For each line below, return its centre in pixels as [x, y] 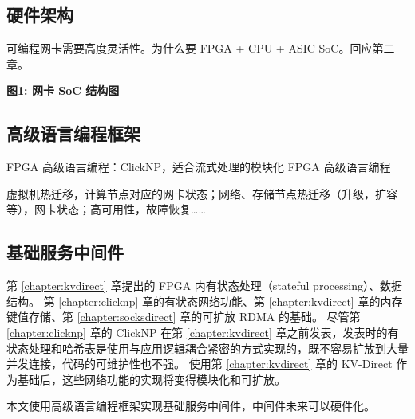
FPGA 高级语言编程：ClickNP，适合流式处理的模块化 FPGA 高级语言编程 [199, 167]
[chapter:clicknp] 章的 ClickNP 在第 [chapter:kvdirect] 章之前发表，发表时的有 [203, 332]
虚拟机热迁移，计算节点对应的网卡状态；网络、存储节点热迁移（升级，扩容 [202, 193]
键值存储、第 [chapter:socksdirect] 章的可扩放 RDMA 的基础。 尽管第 [184, 317]
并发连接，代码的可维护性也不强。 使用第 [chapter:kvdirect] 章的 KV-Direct [200, 364]
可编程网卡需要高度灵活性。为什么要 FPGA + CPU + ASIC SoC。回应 [190, 48]
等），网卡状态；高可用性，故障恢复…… [106, 209]
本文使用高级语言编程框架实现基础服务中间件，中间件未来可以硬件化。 [191, 406]
